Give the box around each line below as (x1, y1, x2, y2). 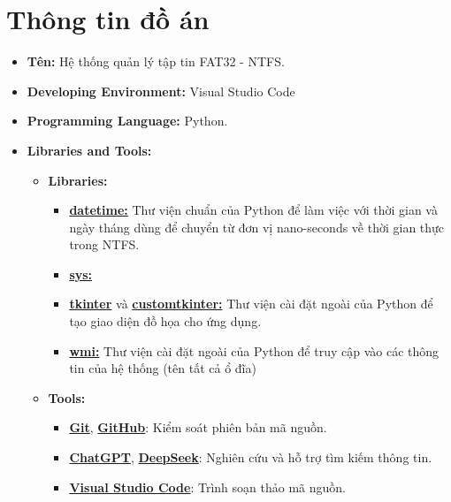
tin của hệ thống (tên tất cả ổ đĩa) (69, 359, 256, 377)
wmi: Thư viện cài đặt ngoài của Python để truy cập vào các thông (69, 341, 440, 360)
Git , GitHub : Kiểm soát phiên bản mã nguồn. (69, 418, 327, 437)
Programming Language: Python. (27, 111, 228, 130)
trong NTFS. (69, 235, 140, 254)
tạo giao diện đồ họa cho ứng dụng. (69, 312, 262, 331)
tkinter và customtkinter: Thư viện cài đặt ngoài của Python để (69, 294, 433, 313)
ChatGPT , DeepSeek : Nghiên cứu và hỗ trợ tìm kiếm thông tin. (69, 448, 432, 467)
